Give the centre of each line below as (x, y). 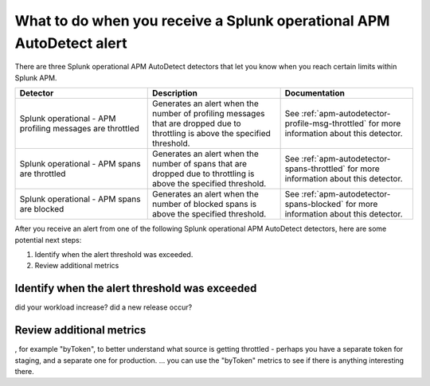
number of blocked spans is (205, 205)
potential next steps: (48, 240)
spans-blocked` (314, 205)
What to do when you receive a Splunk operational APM (202, 21)
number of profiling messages (209, 114)
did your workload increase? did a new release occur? (104, 307)
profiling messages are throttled (79, 129)
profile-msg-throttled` (326, 123)
